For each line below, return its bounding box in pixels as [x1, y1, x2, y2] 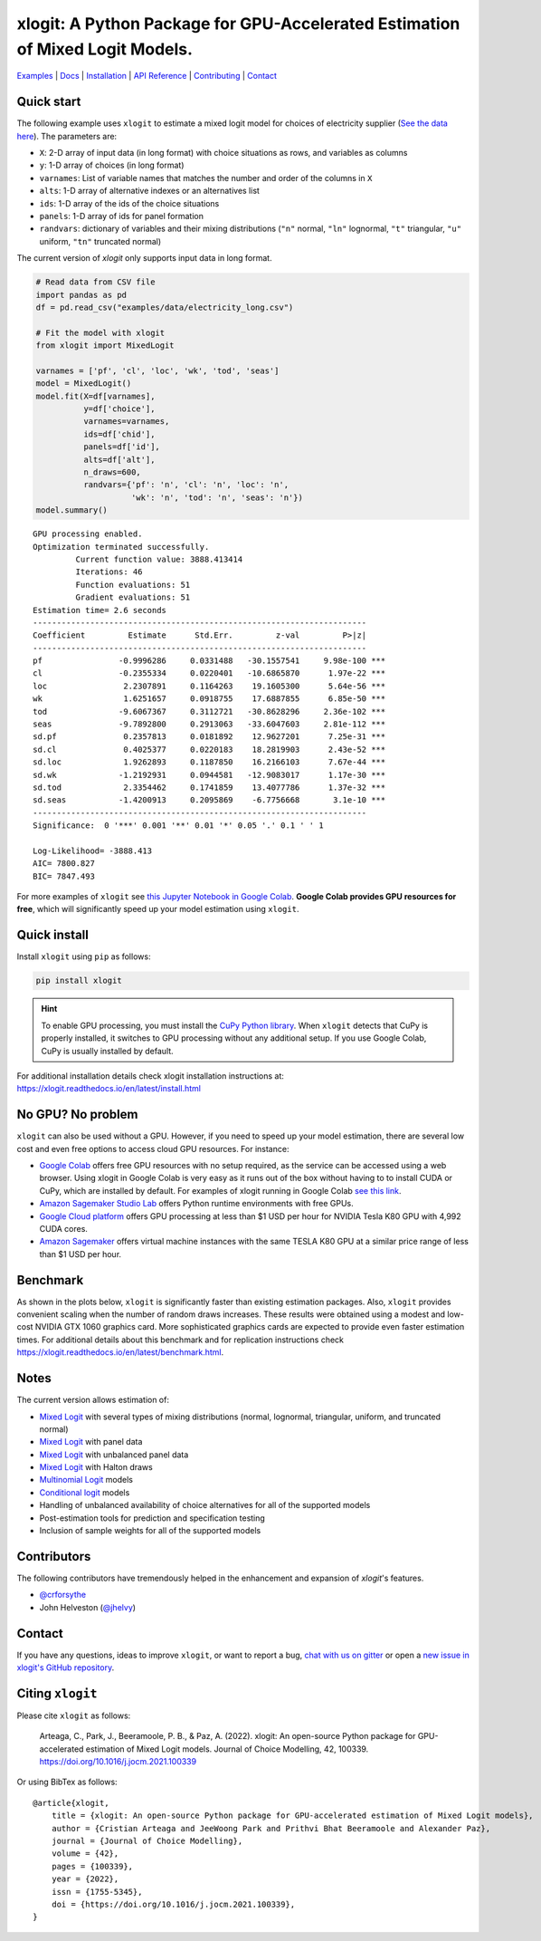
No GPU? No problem [16, 1107, 138, 1122]
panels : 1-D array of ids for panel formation [39, 210, 204, 221]
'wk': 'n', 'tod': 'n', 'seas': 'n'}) [131, 492, 303, 503]
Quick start [16, 94, 81, 110]
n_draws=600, [82, 467, 142, 477]
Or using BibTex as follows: [16, 1776, 118, 1788]
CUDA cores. [39, 1223, 88, 1234]
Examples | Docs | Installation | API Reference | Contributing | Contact [16, 71, 278, 82]
